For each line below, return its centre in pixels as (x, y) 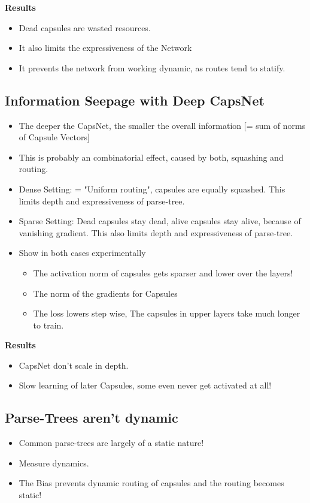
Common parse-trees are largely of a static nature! (111, 443)
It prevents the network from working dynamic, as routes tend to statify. (152, 67)
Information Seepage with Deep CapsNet (135, 100)
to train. (48, 325)
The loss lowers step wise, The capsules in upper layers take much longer (167, 313)
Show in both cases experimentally (82, 253)
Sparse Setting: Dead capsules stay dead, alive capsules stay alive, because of (160, 221)
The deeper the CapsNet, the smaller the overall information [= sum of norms (162, 125)
